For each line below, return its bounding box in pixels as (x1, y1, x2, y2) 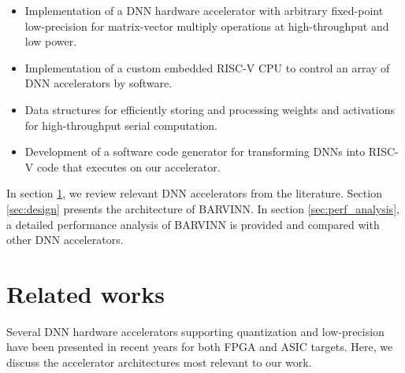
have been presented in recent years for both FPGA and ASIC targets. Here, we (6, 338, 393, 355)
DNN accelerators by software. (24, 75, 173, 91)
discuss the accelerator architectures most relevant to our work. (6, 354, 312, 371)
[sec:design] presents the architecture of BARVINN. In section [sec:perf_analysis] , (6, 200, 399, 216)
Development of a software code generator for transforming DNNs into (24, 143, 366, 160)
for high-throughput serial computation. (24, 116, 217, 133)
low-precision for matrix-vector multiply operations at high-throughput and (24, 17, 389, 34)
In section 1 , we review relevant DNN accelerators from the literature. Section (6, 185, 382, 201)
